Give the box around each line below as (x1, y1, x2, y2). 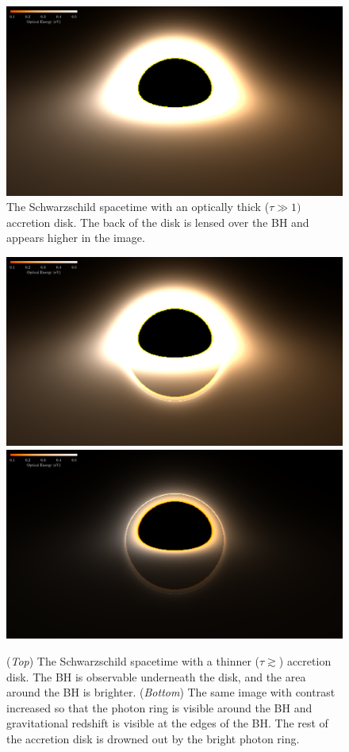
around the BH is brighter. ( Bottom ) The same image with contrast (6, 684, 336, 700)
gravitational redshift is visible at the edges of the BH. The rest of (6, 715, 328, 731)
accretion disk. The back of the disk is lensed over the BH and (6, 213, 309, 230)
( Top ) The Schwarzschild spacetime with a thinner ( (6, 653, 260, 670)
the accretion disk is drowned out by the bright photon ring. (6, 731, 300, 747)
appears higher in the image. (6, 229, 145, 246)
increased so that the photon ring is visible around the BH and (6, 699, 313, 716)
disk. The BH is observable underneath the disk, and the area (6, 668, 306, 685)
